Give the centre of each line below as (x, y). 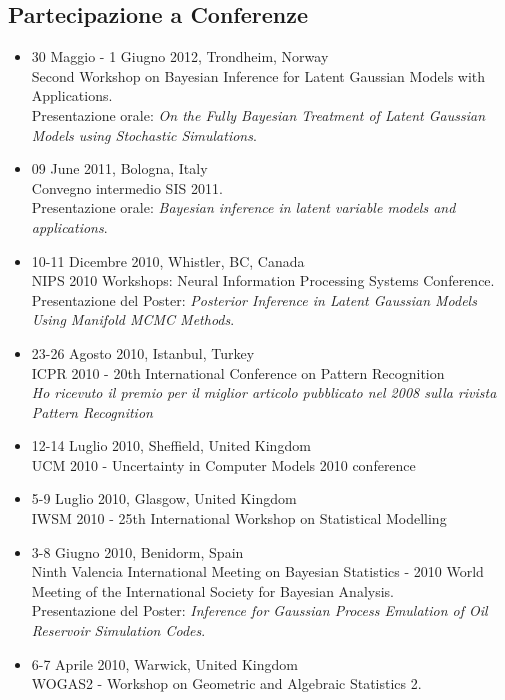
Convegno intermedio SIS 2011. (127, 187)
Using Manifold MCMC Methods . (133, 319)
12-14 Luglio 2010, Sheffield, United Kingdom (171, 445)
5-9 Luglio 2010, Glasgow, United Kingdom (164, 498)
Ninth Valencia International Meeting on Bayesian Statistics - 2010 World (257, 571)
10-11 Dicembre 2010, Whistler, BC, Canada (168, 260)
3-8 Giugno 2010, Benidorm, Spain (137, 551)
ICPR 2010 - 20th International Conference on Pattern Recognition (238, 372)
